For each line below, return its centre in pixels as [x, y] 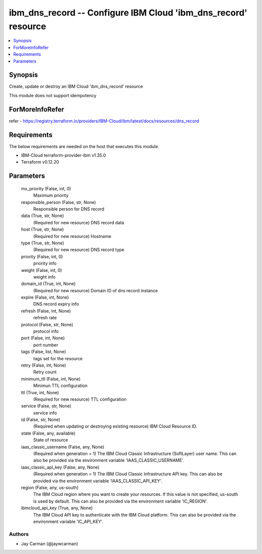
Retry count [45, 372]
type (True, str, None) [43, 243]
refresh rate [45, 318]
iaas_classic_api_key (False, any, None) [60, 467]
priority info [45, 263]
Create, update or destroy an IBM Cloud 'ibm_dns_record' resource [76, 86]
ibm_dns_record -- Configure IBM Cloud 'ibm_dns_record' [128, 13]
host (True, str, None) [42, 229]
